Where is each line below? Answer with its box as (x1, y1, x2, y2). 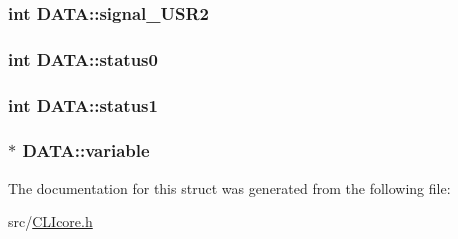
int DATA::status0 (8, 46, 158, 71)
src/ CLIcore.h (8, 211, 93, 232)
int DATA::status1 (8, 92, 158, 117)
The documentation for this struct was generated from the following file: (8, 177, 451, 198)
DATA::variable (22, 138, 150, 163)
